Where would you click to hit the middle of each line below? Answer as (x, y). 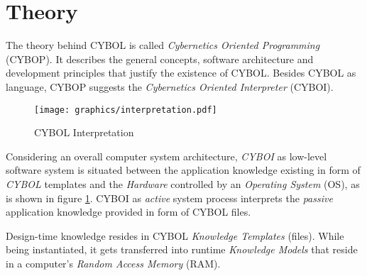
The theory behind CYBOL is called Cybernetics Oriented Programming (163, 45)
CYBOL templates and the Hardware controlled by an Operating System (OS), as (183, 183)
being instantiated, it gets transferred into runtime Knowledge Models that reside (182, 249)
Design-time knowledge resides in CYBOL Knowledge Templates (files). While (175, 235)
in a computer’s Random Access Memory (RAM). (113, 263)
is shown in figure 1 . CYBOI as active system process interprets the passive (169, 198)
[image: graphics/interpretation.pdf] (126, 110)
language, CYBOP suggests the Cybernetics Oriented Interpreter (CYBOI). (170, 86)
